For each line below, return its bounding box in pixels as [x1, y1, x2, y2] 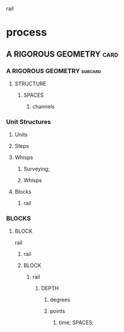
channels [32, 103, 55, 110]
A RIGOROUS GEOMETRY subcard [6, 67, 102, 75]
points [50, 308, 66, 315]
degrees [50, 296, 71, 303]
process [6, 26, 47, 39]
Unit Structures [6, 117, 51, 126]
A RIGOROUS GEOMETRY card [6, 49, 119, 59]
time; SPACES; [58, 319, 94, 326]
